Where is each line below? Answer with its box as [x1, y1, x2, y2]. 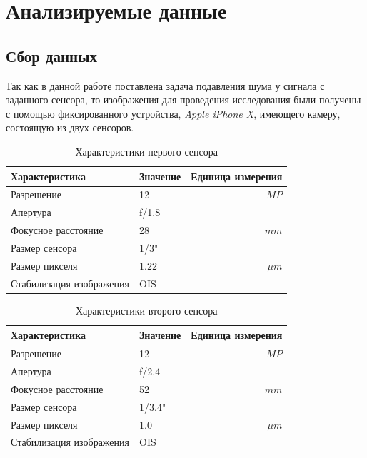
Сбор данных [6, 44, 98, 66]
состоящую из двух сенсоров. [6, 120, 134, 135]
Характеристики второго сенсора [75, 302, 218, 317]
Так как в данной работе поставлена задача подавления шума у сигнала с [6, 78, 325, 93]
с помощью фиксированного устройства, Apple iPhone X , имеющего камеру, [6, 106, 341, 121]
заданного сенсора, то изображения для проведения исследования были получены [6, 92, 361, 107]
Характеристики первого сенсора [75, 143, 218, 158]
